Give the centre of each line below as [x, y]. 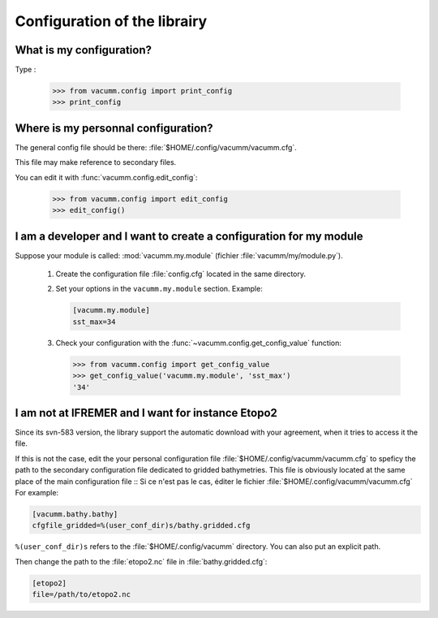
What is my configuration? [83, 50]
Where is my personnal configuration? [114, 128]
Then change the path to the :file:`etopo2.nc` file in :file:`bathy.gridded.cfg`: [141, 561]
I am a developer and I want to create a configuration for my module [189, 236]
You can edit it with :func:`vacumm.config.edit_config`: [106, 177]
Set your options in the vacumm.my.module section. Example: [159, 289]
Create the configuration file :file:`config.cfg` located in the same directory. [181, 274]
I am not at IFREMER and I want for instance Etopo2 [146, 413]
